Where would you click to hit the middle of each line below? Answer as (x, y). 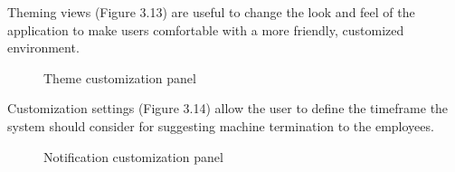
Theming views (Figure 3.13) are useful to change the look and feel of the (211, 12)
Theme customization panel (120, 77)
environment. (43, 48)
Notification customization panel (133, 156)
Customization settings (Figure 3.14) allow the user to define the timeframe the (228, 108)
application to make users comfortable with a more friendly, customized (206, 29)
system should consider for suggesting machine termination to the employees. (221, 125)
